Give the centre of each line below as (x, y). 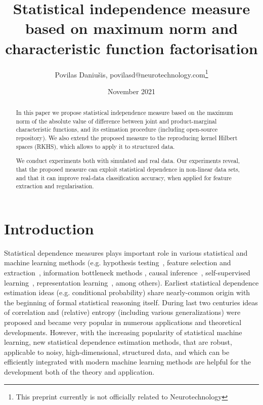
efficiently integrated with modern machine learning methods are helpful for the (127, 362)
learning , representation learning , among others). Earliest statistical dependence (131, 282)
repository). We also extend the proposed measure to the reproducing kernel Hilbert (127, 138)
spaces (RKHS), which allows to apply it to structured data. (95, 146)
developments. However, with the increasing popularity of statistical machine (123, 332)
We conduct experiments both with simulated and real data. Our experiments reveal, (128, 161)
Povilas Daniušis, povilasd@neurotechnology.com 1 (131, 73)
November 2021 (131, 91)
